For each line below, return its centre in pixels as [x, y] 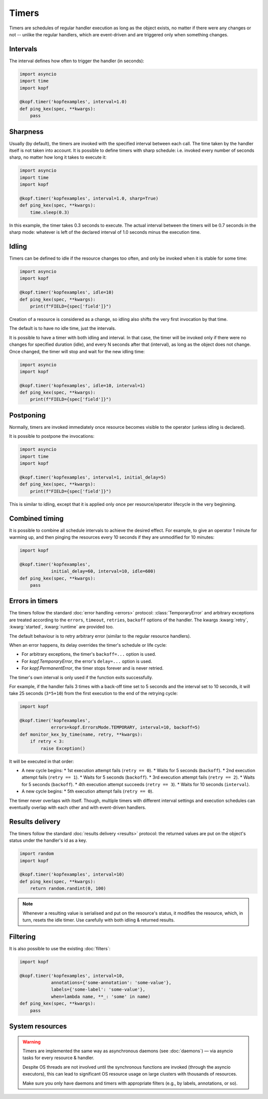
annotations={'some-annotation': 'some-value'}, [111, 983]
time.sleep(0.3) [50, 212]
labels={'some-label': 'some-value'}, [98, 990]
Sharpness [27, 132]
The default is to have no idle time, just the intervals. [63, 328]
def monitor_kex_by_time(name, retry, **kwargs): [81, 734]
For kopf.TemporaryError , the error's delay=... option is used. [87, 661]
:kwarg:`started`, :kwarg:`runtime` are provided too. [62, 627]
